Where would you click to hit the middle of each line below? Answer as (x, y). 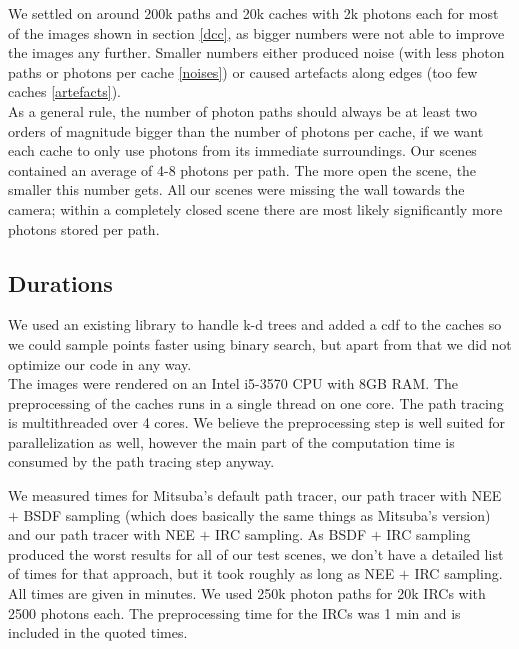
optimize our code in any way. (100, 363)
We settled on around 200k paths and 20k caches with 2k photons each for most (253, 13)
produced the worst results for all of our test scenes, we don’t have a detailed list (256, 553)
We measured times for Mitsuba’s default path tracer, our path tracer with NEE (255, 495)
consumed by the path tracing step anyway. (141, 461)
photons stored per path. (84, 228)
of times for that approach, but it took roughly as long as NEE (201, 573)
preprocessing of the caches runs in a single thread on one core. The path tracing (256, 402)
